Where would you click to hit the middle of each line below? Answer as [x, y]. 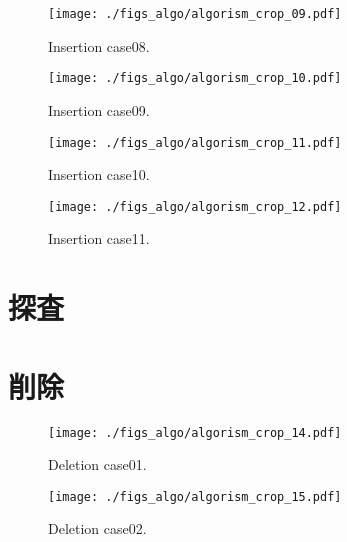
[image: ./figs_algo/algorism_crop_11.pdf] [195, 142]
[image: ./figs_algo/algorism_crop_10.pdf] [195, 78]
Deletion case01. [97, 464]
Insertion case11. [99, 238]
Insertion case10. [99, 174]
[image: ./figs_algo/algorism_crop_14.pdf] [195, 432]
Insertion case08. [99, 45]
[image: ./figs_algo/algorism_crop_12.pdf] [195, 206]
